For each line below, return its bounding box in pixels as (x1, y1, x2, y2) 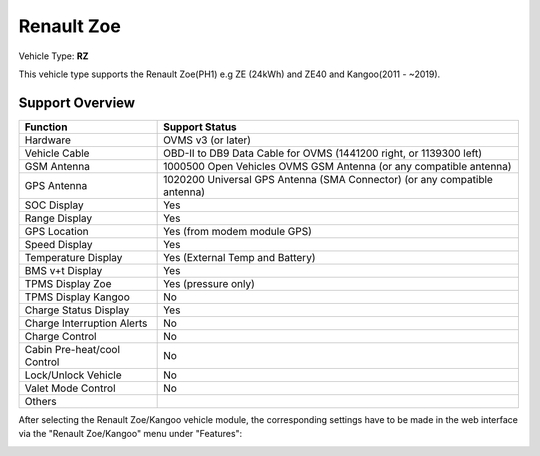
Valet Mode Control (24, 381, 116, 395)
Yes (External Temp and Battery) (163, 250, 316, 264)
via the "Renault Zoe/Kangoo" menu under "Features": (18, 428, 243, 440)
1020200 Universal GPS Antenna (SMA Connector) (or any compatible (163, 172, 494, 186)
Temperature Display (24, 250, 123, 264)
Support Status (163, 120, 237, 134)
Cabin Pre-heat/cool (24, 342, 120, 356)
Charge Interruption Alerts (24, 316, 148, 330)
